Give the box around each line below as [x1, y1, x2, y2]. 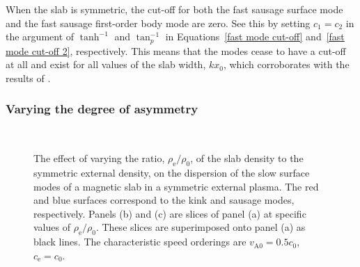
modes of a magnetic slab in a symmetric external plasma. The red [33, 179, 319, 193]
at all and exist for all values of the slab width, [6, 57, 206, 72]
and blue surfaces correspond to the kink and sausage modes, [33, 193, 295, 207]
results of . [6, 70, 51, 85]
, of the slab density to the [190, 151, 304, 165]
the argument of [6, 29, 75, 44]
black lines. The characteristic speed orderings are [33, 234, 246, 249]
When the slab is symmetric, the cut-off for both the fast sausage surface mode [6, 2, 343, 16]
